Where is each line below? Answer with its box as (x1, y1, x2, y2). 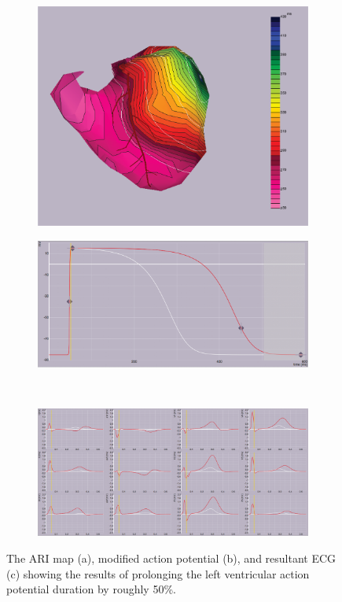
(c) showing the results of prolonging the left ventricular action (6, 565, 310, 582)
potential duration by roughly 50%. (6, 581, 176, 597)
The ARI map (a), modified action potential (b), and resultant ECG (6, 549, 336, 566)
